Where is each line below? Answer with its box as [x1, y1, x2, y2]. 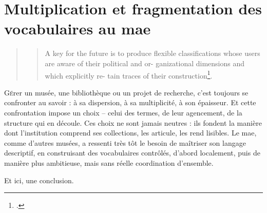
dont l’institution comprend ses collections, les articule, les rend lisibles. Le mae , [4, 127, 257, 138]
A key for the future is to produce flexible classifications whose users [45, 48, 260, 59]
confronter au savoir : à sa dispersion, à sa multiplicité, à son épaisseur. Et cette [4, 97, 256, 108]
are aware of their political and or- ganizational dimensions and [45, 57, 245, 68]
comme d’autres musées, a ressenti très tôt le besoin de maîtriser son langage [4, 137, 246, 148]
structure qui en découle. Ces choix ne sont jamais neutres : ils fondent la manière [4, 117, 262, 128]
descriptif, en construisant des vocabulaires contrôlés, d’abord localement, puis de [4, 147, 260, 158]
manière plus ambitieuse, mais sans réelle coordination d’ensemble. [4, 157, 214, 168]
